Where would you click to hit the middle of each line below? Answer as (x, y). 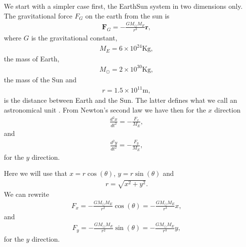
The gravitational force (38, 15)
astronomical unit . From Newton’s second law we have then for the (105, 109)
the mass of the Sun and (40, 80)
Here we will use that (36, 173)
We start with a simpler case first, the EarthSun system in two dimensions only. (123, 6)
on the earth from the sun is (127, 15)
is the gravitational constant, (74, 38)
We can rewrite (27, 194)
